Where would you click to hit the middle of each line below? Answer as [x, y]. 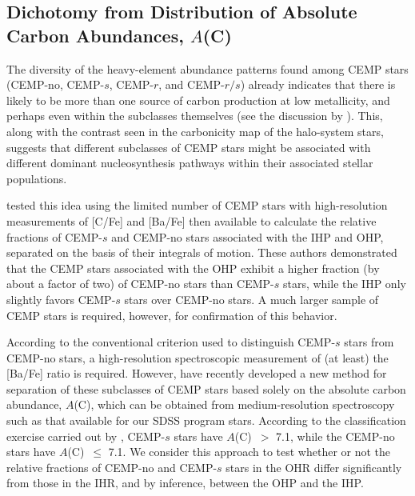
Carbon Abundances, [95, 35]
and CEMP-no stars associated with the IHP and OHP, [247, 236]
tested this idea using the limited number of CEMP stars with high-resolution [197, 205]
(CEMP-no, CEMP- [56, 84]
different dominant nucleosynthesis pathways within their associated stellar [190, 163]
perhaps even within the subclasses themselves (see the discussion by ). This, [195, 116]
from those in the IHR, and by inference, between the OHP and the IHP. [185, 483]
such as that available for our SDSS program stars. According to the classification [206, 420]
